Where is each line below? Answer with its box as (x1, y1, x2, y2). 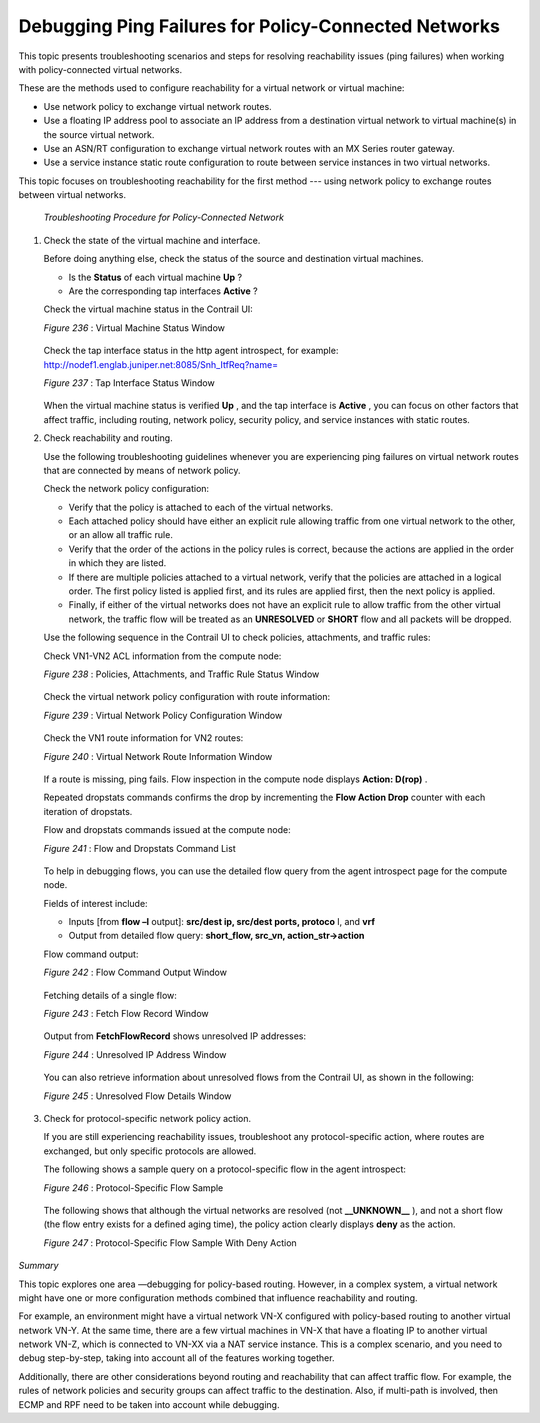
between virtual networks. (18, 189, 127, 201)
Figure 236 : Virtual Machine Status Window (43, 321, 225, 334)
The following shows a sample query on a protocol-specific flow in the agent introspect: (43, 1163, 407, 1175)
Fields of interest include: (43, 897, 149, 909)
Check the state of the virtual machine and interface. (43, 234, 261, 246)
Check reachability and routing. (43, 432, 174, 444)
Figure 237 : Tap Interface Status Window (43, 376, 215, 389)
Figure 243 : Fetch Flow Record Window (43, 1008, 209, 1020)
